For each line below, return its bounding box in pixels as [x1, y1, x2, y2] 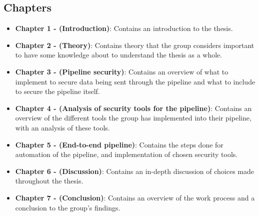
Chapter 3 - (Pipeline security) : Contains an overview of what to [15, 66, 228, 76]
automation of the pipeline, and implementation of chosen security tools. [15, 149, 238, 159]
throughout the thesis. [15, 175, 83, 186]
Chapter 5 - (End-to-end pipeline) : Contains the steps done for [15, 139, 223, 149]
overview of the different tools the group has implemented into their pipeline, [15, 112, 251, 123]
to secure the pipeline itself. [15, 86, 100, 96]
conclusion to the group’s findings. [15, 202, 120, 212]
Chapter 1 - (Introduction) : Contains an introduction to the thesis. [15, 23, 233, 33]
